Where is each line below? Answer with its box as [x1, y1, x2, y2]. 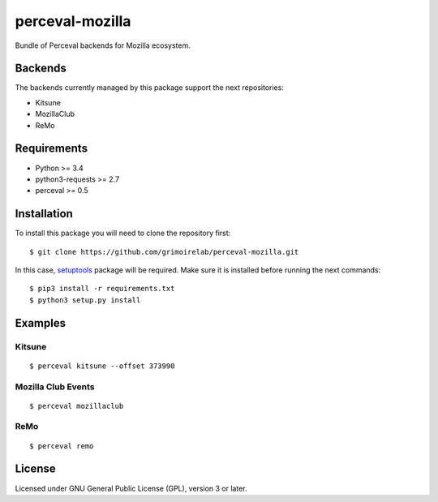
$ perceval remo [29, 441, 94, 450]
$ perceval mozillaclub [29, 401, 124, 410]
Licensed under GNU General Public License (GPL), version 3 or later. [15, 483, 247, 493]
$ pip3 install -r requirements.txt [29, 284, 175, 294]
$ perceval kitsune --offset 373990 [29, 361, 175, 371]
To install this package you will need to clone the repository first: [15, 228, 231, 238]
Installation [15, 207, 73, 221]
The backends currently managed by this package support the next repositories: [15, 83, 284, 92]
